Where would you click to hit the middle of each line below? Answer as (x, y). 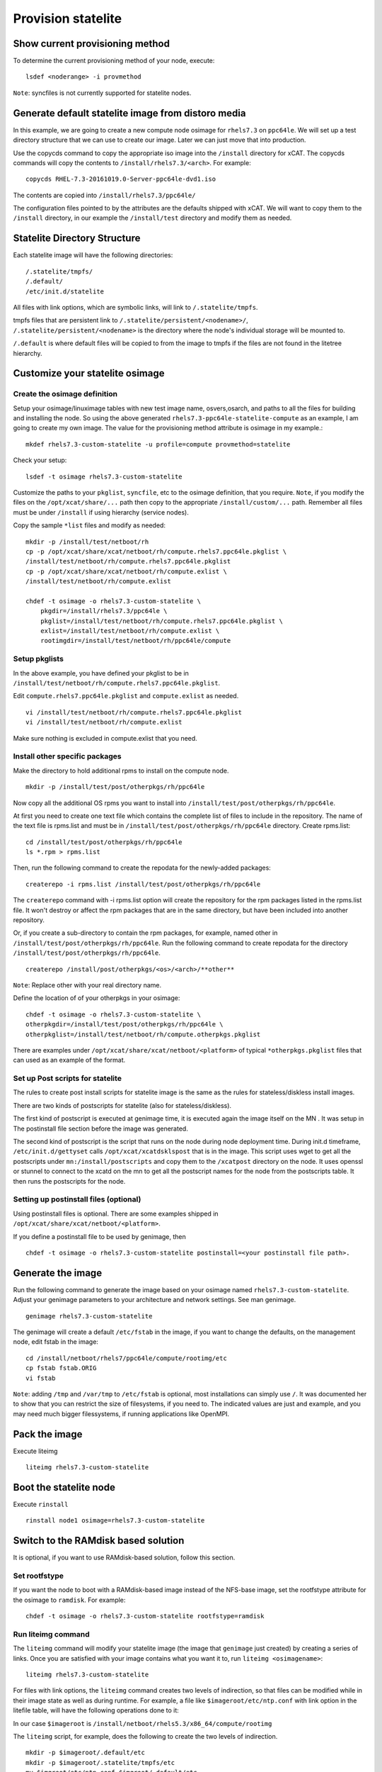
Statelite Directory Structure (77, 239)
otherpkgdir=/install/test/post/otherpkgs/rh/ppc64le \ (125, 1025)
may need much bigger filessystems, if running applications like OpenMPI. (121, 1413)
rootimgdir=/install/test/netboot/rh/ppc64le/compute (135, 641)
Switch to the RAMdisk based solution (99, 1541)
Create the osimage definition (65, 394)
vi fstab (41, 1378)
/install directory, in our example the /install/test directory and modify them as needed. (152, 218)
